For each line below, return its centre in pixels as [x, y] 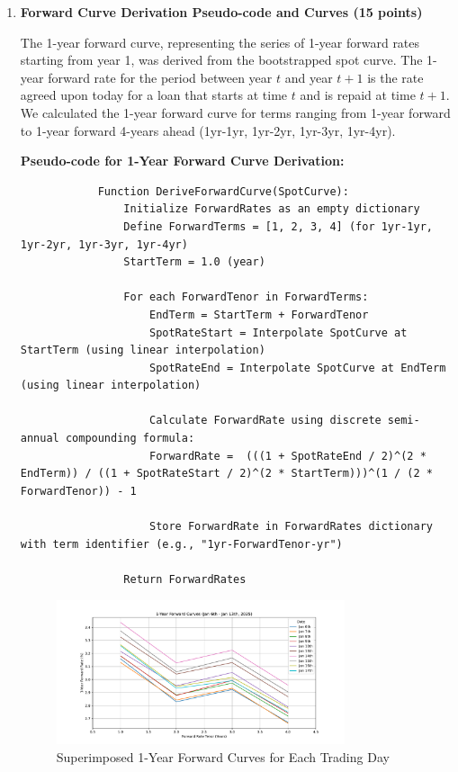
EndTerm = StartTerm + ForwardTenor [259, 314]
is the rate [395, 77]
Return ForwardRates [185, 579]
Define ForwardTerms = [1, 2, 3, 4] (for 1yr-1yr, [278, 226]
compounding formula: [130, 439]
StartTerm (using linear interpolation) [143, 350]
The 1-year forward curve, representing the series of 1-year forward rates [220, 42]
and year [309, 77]
